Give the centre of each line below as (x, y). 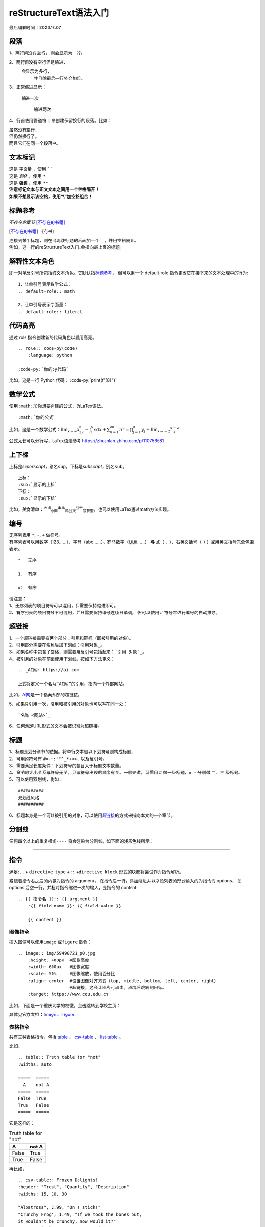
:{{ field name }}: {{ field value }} (75, 906)
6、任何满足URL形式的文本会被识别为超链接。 (56, 726)
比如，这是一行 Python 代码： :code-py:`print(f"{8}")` (63, 380)
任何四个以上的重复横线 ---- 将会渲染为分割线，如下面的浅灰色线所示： (81, 841)
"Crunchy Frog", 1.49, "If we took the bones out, (80, 1214)
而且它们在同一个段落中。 (35, 143)
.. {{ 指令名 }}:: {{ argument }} (58, 899)
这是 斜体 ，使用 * (27, 176)
